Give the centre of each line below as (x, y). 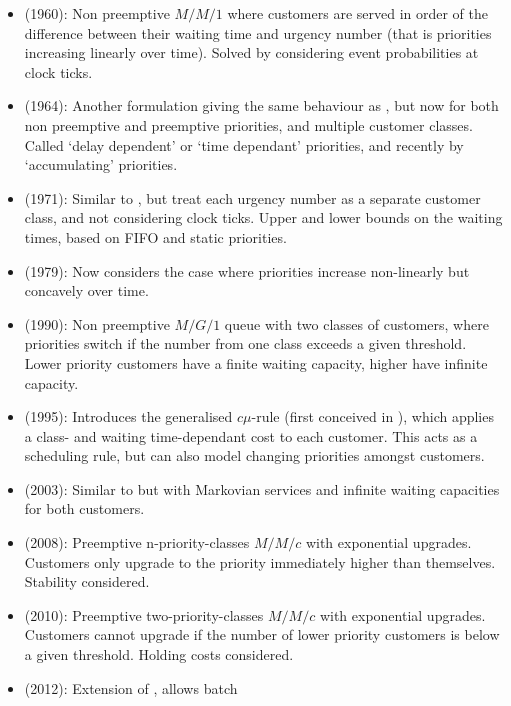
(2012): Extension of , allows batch (131, 687)
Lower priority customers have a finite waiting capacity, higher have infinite (256, 362)
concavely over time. (86, 290)
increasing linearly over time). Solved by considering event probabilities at (251, 52)
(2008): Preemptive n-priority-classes (137, 542)
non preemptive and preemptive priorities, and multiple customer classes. (248, 124)
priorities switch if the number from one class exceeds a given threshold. (245, 343)
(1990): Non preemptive (97, 323)
